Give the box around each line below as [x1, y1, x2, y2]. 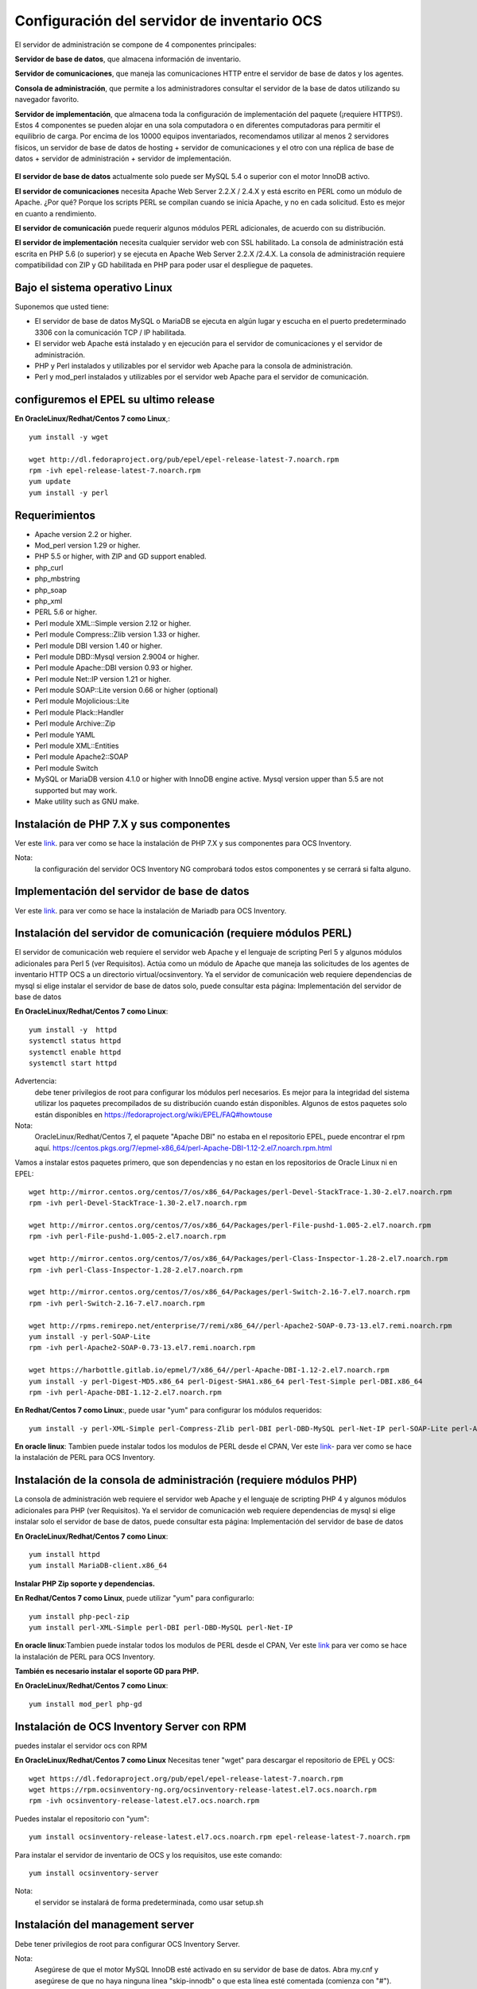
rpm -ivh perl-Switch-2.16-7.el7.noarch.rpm [29, 1298, 206, 1308]
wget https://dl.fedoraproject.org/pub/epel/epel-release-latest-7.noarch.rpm [29, 1774, 343, 1783]
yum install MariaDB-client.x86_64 [29, 1561, 168, 1571]
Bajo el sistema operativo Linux [14, 281, 173, 294]
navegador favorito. [14, 95, 79, 104]
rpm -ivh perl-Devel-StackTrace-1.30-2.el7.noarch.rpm [29, 1198, 247, 1208]
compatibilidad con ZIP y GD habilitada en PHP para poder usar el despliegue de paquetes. [14, 260, 313, 270]
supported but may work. [34, 785, 118, 795]
